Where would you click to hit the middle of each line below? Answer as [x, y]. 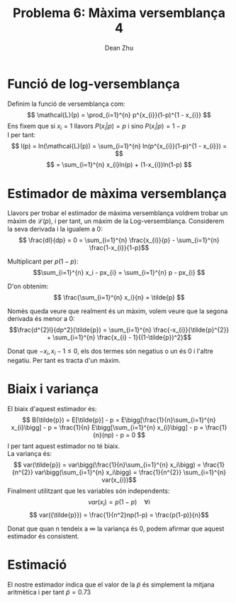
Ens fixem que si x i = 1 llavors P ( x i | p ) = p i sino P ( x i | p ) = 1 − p [97, 127]
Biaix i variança [53, 389]
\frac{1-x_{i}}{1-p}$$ [119, 248]
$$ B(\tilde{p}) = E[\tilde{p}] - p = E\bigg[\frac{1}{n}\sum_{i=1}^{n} [119, 420]
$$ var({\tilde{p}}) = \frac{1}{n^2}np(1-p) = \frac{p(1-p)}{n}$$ [119, 515]
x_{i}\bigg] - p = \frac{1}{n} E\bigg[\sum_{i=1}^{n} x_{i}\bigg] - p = [107, 428]
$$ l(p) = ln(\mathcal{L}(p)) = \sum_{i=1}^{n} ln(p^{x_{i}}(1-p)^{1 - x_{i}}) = [119, 146]
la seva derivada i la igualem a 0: [55, 229]
